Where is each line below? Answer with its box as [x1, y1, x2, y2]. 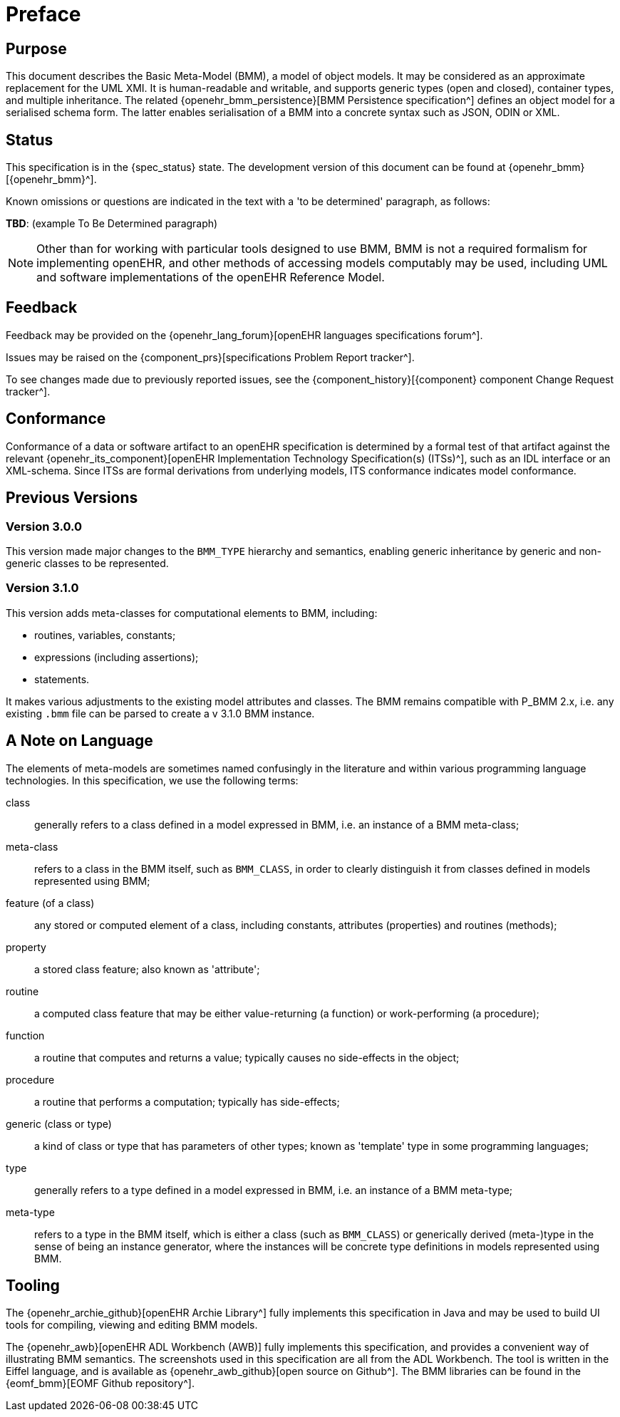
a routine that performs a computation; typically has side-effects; [34, 1095, 340, 1108]
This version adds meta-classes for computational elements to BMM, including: [6, 606, 378, 619]
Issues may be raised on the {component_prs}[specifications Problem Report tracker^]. [6, 351, 415, 363]
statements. [34, 673, 90, 685]
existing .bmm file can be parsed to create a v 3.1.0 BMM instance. [6, 707, 315, 720]
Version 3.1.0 [6, 581, 79, 596]
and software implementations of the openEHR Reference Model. [36, 270, 385, 285]
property [6, 940, 46, 953]
